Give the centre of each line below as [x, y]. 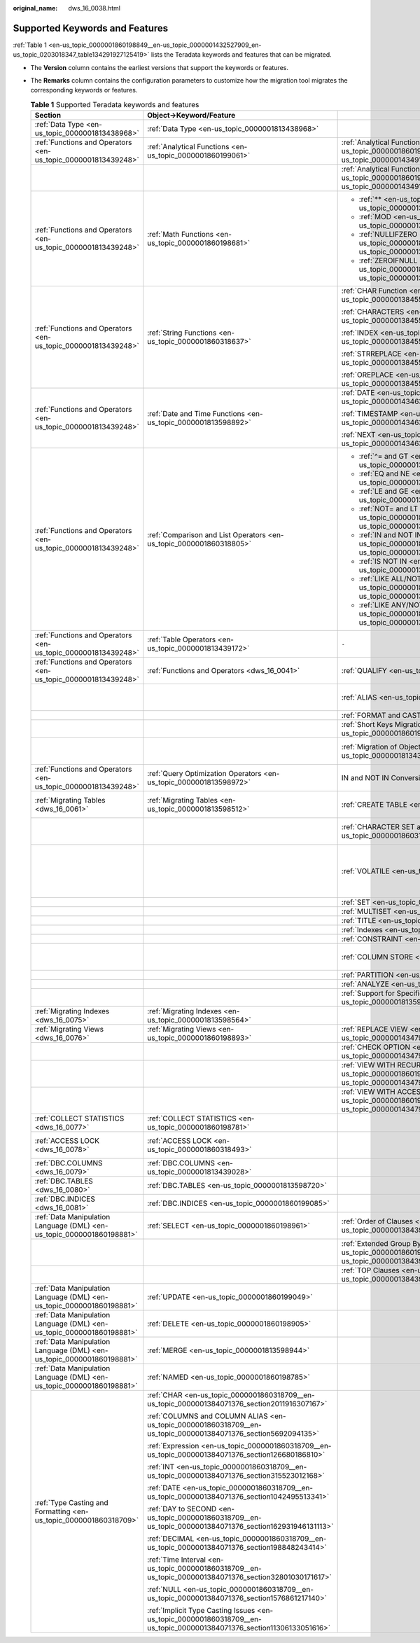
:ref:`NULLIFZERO [388, 235]
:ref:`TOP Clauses [370, 1270]
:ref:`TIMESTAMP [370, 414]
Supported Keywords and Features [91, 28]
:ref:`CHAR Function [374, 291]
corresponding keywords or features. [84, 90]
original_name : [35, 8]
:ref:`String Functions [182, 333]
